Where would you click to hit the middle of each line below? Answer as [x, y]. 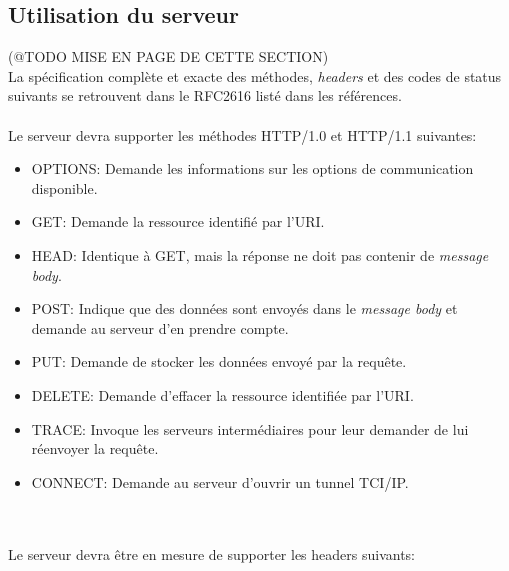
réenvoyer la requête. [95, 448]
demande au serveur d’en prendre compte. [160, 327]
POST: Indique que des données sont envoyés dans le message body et [244, 308]
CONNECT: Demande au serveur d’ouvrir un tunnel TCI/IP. [220, 481]
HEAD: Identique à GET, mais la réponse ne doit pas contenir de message [260, 254]
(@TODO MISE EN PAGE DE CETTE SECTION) [168, 56]
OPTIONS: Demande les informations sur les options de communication [252, 168]
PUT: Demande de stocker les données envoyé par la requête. [219, 361]
